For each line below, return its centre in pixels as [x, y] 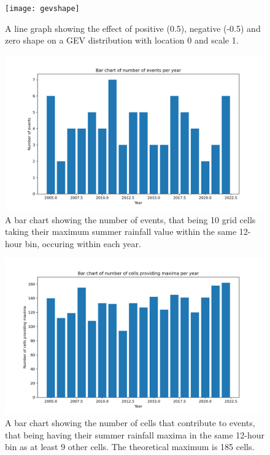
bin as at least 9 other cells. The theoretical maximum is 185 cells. [130, 447]
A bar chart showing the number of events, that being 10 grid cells [130, 219]
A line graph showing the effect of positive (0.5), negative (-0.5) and [133, 28]
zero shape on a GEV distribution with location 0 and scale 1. [122, 40]
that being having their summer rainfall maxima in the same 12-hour [135, 434]
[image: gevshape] [42, 9]
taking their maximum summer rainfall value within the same [121, 231]
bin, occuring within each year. [83, 243]
